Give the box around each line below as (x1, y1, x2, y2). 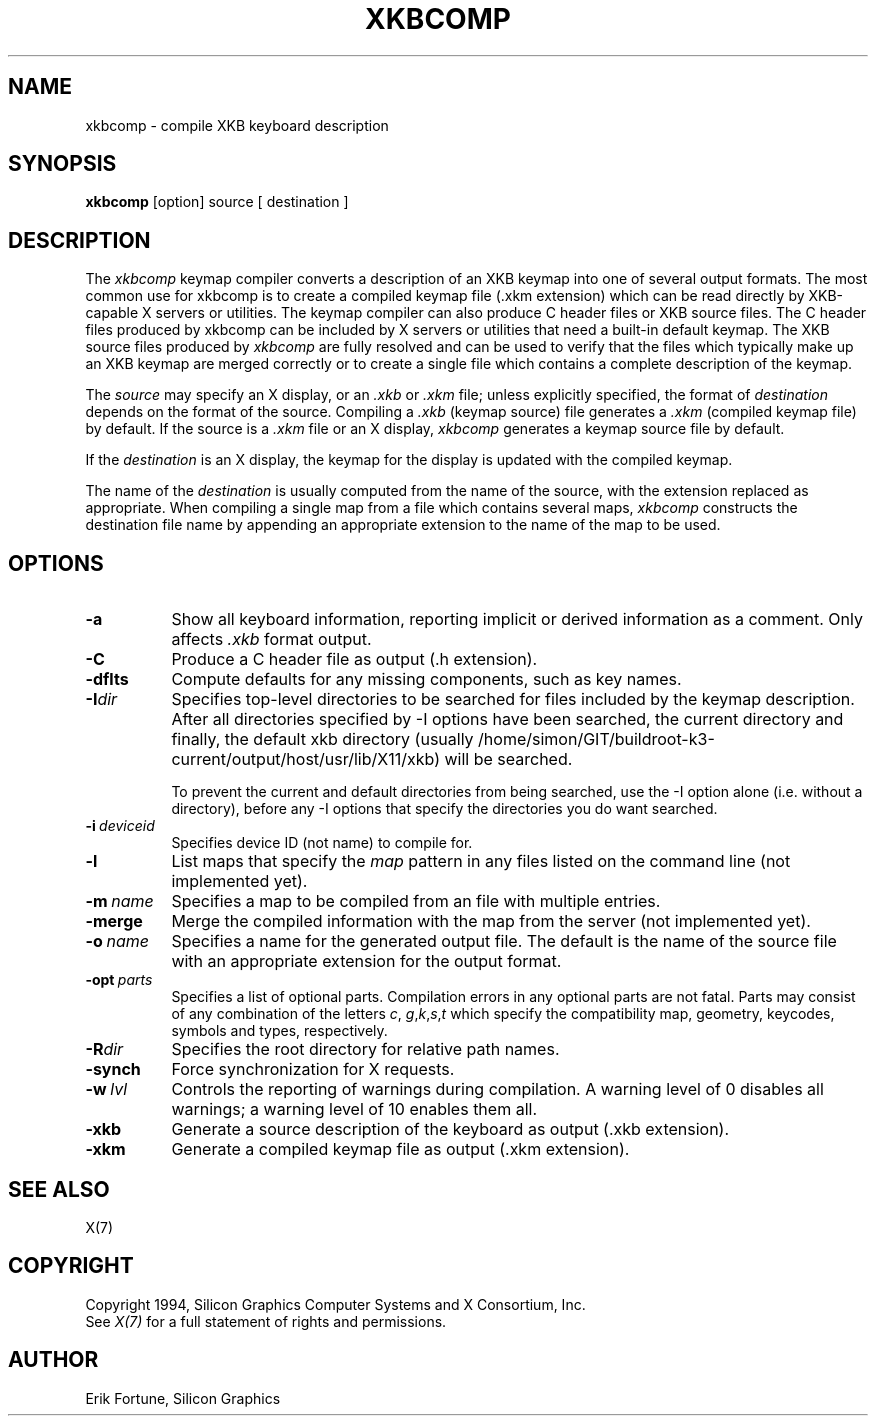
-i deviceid (85, 817, 155, 835)
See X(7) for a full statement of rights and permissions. (85, 1312, 447, 1330)
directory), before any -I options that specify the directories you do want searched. (171, 800, 718, 818)
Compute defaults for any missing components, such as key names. (171, 669, 682, 690)
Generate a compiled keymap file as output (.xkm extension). (171, 1139, 630, 1160)
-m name (85, 891, 154, 912)
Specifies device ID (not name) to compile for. (171, 834, 473, 852)
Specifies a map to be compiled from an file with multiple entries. (171, 891, 661, 912)
